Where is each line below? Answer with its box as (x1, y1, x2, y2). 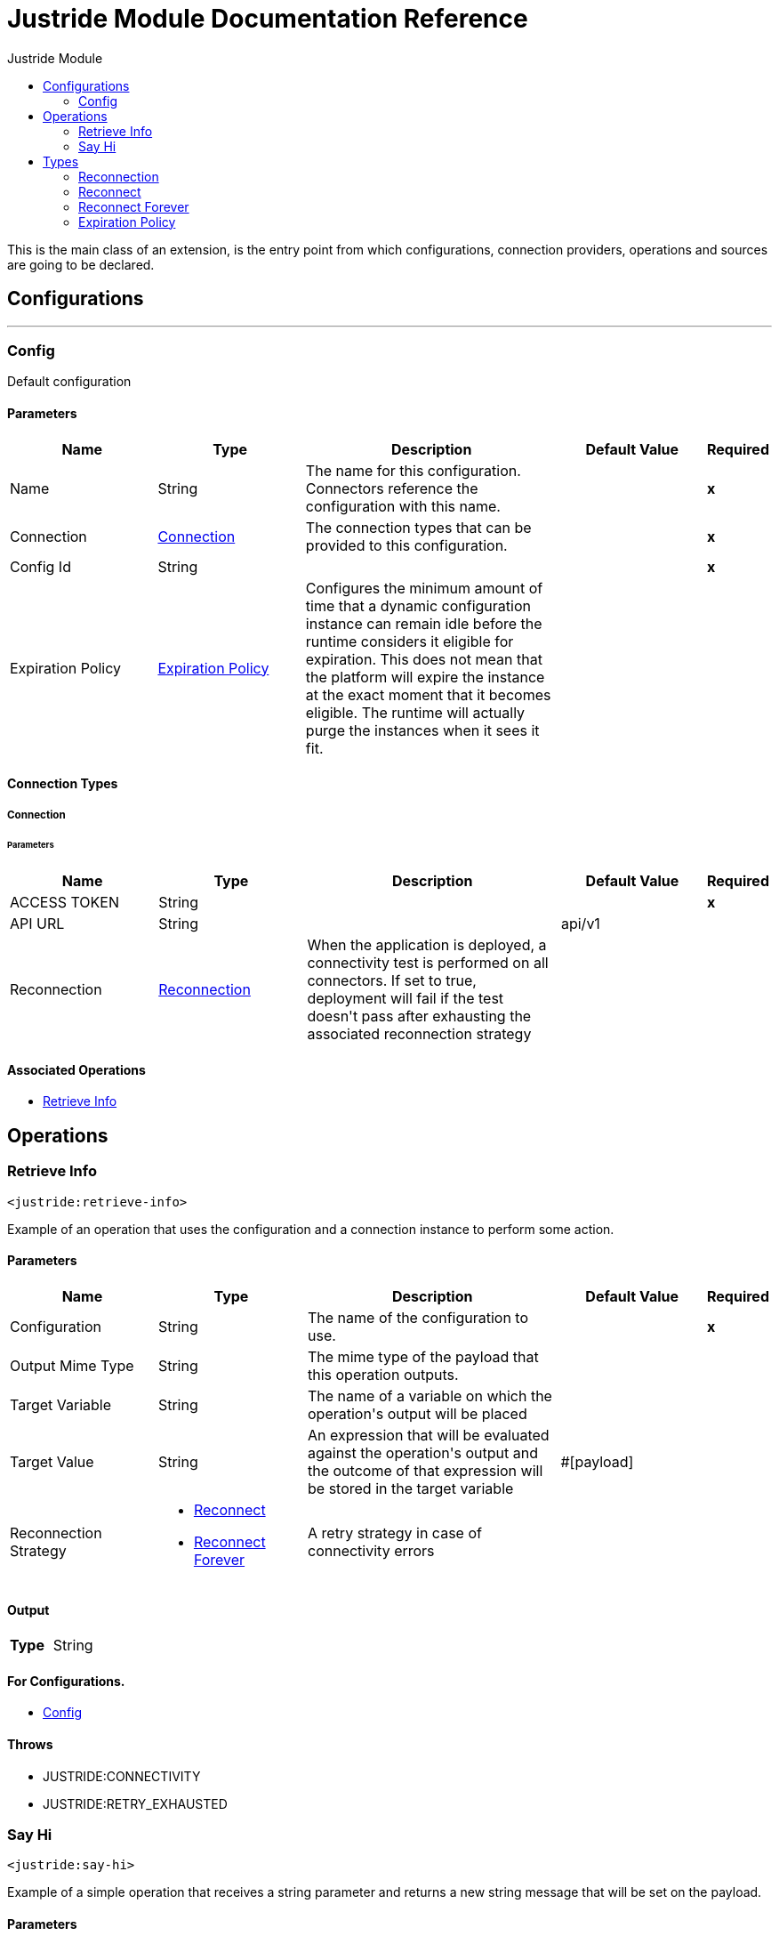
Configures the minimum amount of (305, 578, 543, 597)
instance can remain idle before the (305, 614, 542, 633)
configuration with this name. (305, 496, 501, 515)
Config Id (10, 557, 71, 576)
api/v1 (560, 915, 600, 933)
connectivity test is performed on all (307, 954, 549, 972)
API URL (10, 915, 65, 933)
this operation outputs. (308, 1365, 459, 1383)
